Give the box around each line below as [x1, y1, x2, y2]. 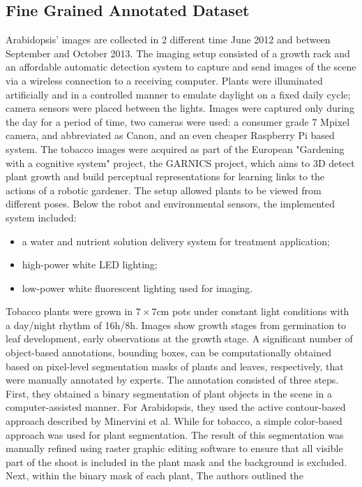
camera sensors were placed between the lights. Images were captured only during [6, 101, 354, 115]
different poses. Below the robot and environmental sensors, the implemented [6, 196, 335, 211]
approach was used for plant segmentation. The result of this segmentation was [6, 427, 344, 442]
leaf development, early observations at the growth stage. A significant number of [6, 331, 353, 346]
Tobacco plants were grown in [6, 304, 133, 319]
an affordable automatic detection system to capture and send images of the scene [6, 59, 356, 74]
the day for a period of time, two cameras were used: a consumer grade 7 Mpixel [6, 114, 350, 129]
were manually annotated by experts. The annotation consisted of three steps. [6, 372, 339, 387]
